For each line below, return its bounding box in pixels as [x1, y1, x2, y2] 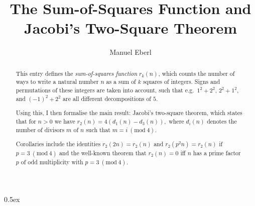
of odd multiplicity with [21, 157, 83, 166]
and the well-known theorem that [59, 149, 147, 157]
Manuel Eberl [109, 47, 152, 57]
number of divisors [16, 125, 65, 134]
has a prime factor [193, 149, 241, 157]
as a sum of [106, 77, 136, 86]
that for [16, 117, 36, 125]
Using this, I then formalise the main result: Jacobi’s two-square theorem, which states [16, 109, 242, 117]
